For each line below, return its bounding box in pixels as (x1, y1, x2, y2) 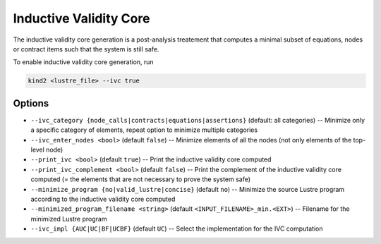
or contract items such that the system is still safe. (13, 44, 159, 53)
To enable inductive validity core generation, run (13, 58, 155, 66)
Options (13, 97, 49, 109)
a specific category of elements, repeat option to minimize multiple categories (30, 126, 258, 134)
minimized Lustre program (30, 214, 107, 223)
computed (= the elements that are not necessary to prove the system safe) (30, 175, 250, 183)
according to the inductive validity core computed (30, 195, 176, 203)
